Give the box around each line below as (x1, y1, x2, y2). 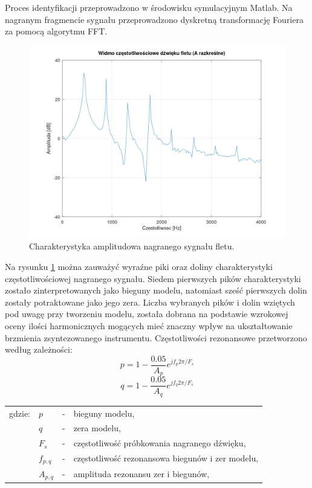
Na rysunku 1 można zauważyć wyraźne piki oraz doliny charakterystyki (5, 260, 273, 272)
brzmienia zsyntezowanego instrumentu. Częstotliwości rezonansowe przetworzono (5, 331, 307, 344)
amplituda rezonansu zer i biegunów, (73, 467, 210, 480)
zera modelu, (73, 422, 121, 434)
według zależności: (5, 343, 73, 356)
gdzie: (9, 406, 30, 419)
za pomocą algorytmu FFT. (5, 25, 108, 37)
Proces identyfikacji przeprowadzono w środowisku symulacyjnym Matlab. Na (5, 1, 293, 13)
